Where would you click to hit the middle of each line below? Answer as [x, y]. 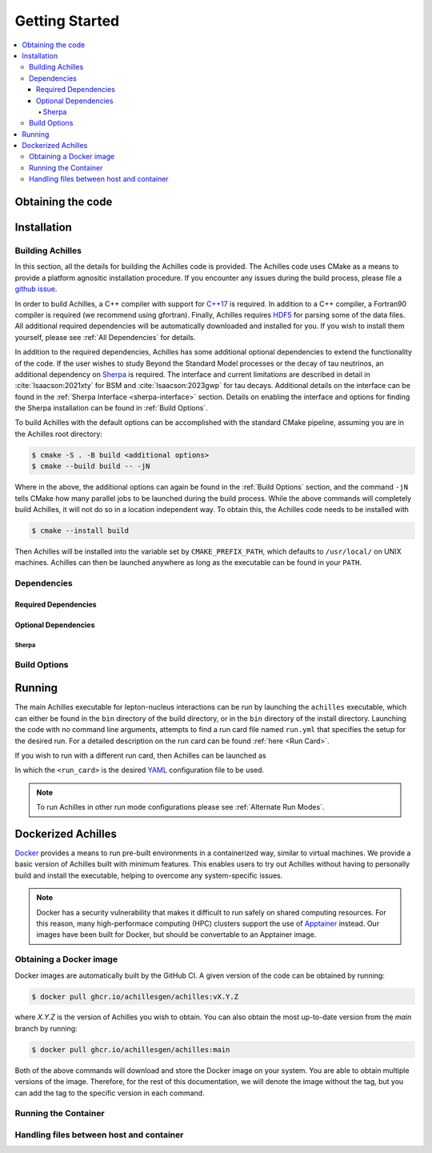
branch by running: [46, 1028]
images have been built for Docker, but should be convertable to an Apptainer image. [176, 935]
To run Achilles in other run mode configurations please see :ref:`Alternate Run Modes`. [180, 807]
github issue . [36, 289]
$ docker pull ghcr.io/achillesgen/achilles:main [131, 1049]
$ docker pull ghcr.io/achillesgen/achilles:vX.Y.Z [135, 997]
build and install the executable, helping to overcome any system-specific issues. [149, 875]
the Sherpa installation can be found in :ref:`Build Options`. [111, 408]
